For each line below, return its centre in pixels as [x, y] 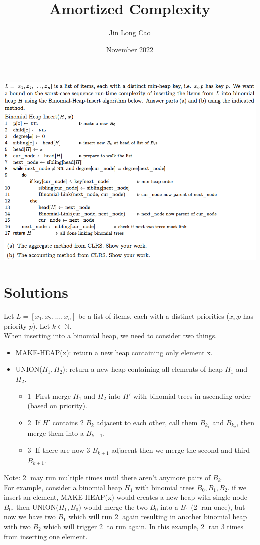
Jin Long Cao [130, 32]
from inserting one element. [46, 536]
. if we [237, 487]
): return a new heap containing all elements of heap [143, 369]
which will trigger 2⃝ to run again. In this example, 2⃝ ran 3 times [144, 526]
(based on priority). [57, 406]
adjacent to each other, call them [147, 422]
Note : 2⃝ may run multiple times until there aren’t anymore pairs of [107, 477]
